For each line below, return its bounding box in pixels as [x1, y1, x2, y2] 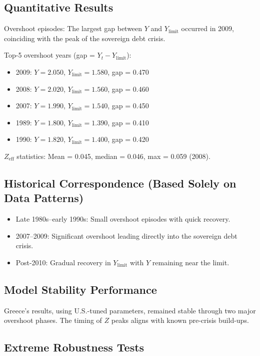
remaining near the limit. [152, 257, 229, 267]
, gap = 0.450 [107, 100, 149, 111]
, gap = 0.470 [107, 66, 149, 77]
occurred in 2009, [181, 23, 234, 34]
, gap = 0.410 [107, 117, 149, 127]
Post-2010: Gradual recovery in [15, 257, 111, 267]
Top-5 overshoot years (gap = [4, 50, 95, 60]
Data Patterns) [4, 190, 84, 206]
